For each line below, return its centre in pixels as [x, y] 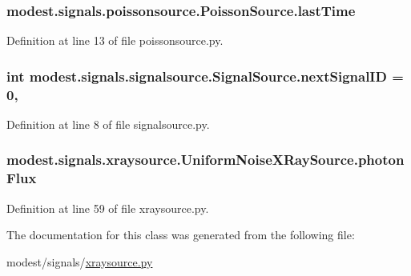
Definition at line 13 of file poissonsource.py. [115, 40]
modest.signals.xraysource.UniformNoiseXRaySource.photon [205, 160]
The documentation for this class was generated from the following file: [181, 235]
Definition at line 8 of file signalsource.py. [108, 124]
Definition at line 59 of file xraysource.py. [108, 208]
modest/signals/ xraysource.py [80, 261]
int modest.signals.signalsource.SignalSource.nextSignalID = [205, 76]
